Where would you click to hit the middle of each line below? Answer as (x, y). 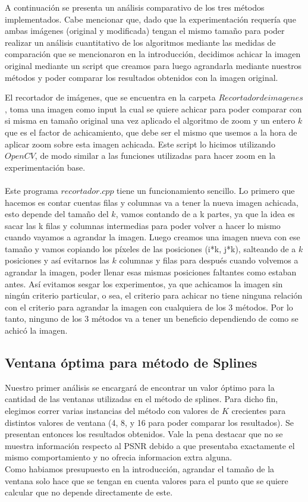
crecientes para (259, 411)
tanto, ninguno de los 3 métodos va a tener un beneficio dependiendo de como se (152, 319)
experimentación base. (45, 167)
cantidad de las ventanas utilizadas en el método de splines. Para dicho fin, (142, 399)
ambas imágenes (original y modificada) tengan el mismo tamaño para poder (145, 31)
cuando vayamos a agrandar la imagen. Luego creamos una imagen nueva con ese (153, 237)
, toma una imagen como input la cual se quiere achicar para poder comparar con (153, 109)
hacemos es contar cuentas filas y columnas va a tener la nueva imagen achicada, (152, 202)
